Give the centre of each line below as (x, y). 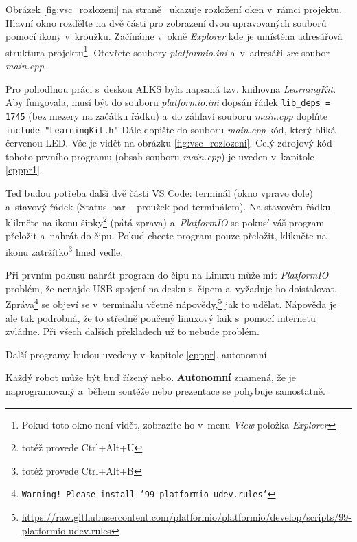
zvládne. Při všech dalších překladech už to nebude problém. (133, 331)
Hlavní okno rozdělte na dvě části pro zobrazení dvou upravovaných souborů (166, 22)
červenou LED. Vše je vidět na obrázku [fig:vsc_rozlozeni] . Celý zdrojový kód (169, 143)
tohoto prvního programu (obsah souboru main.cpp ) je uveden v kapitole (160, 156)
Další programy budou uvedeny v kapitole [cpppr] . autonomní (136, 354)
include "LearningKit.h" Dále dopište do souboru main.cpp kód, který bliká (171, 129)
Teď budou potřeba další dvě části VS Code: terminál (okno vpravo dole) (159, 192)
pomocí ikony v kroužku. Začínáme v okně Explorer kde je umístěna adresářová (174, 36)
